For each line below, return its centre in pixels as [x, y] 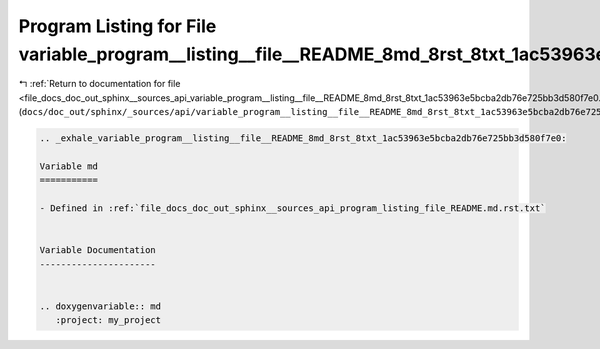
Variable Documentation [98, 250]
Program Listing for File [117, 26]
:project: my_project [108, 320]
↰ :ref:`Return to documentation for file [99, 84]
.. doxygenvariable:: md [100, 306]
